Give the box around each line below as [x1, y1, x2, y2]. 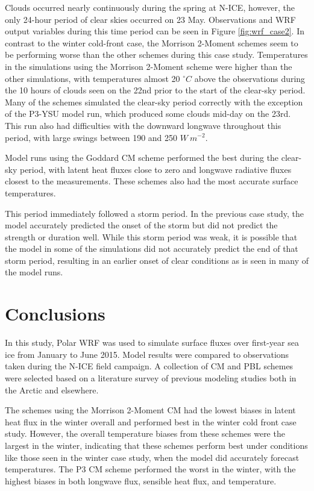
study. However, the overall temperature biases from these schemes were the [5, 427, 285, 440]
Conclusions [5, 301, 105, 326]
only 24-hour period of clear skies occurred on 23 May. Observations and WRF [5, 13, 296, 25]
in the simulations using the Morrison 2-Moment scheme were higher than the [5, 60, 292, 72]
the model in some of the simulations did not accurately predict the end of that [5, 242, 298, 255]
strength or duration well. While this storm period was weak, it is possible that [5, 230, 298, 243]
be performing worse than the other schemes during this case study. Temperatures [5, 48, 308, 61]
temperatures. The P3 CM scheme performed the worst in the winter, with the [5, 463, 296, 475]
